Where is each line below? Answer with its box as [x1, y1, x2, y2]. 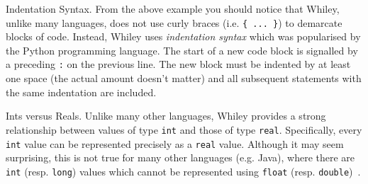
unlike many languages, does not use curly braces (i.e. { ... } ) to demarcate [6, 15, 342, 30]
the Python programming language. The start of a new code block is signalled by [6, 42, 358, 57]
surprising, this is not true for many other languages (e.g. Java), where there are [6, 150, 355, 165]
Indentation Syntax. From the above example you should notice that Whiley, [6, 1, 340, 16]
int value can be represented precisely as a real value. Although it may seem [6, 136, 344, 151]
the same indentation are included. [6, 84, 157, 99]
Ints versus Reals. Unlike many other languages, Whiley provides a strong [6, 108, 326, 123]
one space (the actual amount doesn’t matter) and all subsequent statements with [6, 71, 362, 86]
